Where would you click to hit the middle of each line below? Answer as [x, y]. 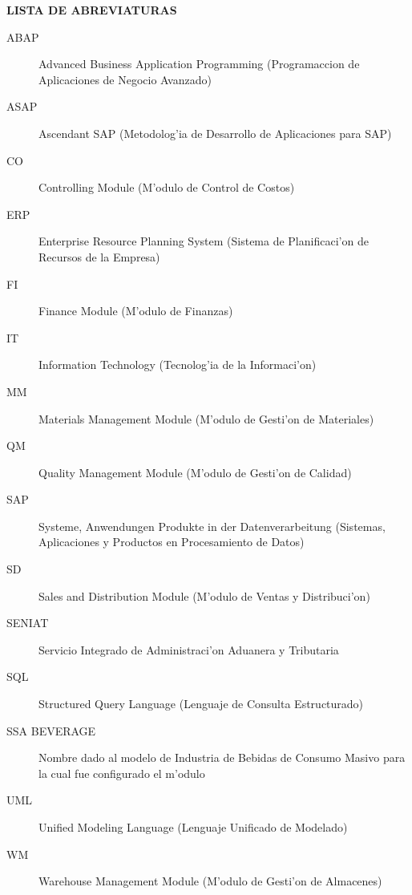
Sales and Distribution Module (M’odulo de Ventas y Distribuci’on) [204, 595]
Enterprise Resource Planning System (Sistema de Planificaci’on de [204, 241]
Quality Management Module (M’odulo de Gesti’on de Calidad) [195, 472]
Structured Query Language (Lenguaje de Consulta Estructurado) [201, 704]
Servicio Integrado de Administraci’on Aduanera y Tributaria [189, 649]
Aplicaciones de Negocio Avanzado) [125, 79]
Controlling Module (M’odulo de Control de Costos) [167, 187]
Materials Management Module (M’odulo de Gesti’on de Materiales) [206, 418]
